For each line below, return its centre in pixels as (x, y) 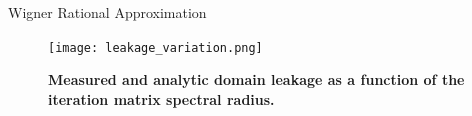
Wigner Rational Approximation (107, 12)
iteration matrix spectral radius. (161, 98)
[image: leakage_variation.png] (155, 47)
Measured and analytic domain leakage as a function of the (256, 79)
